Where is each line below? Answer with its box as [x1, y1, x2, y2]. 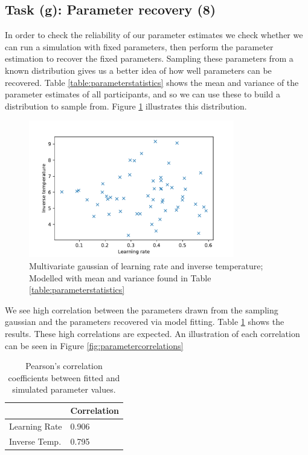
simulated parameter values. [12, 383, 116, 396]
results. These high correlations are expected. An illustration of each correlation [5, 327, 300, 340]
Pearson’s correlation [25, 359, 103, 372]
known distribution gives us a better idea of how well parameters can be [5, 64, 272, 76]
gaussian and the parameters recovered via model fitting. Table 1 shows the [5, 315, 284, 328]
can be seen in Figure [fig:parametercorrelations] [5, 339, 184, 352]
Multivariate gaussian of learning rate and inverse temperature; [29, 260, 263, 272]
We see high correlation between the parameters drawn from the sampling [5, 303, 278, 316]
